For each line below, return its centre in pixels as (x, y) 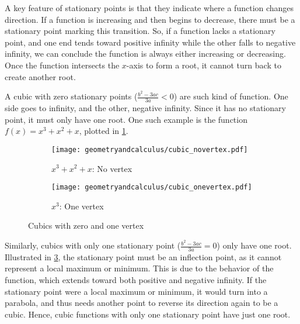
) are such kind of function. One (231, 96)
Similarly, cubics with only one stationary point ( (93, 245)
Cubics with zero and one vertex (86, 225)
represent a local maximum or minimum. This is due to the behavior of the (139, 268)
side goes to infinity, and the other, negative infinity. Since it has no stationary (145, 108)
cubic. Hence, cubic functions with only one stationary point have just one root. (148, 314)
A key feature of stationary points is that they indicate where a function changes (149, 8)
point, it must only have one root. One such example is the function (126, 119)
